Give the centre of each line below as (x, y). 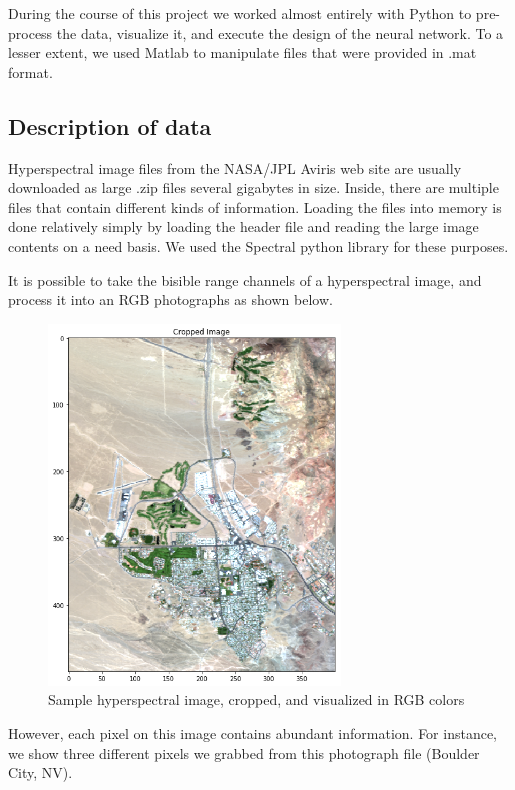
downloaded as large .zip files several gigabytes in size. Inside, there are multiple (253, 187)
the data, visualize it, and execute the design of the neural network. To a (280, 32)
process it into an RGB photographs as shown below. (170, 299)
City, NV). (40, 772)
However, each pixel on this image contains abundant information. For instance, (253, 732)
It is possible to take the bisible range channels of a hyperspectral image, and (245, 279)
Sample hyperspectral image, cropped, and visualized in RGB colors (256, 699)
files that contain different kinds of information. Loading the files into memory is (255, 206)
